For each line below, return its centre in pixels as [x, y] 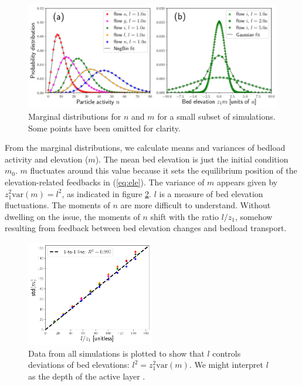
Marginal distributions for [75, 116]
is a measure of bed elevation [211, 193]
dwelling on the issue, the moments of [72, 216]
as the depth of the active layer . [87, 376]
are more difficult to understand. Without [196, 205]
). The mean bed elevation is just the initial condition [192, 159]
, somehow [254, 216]
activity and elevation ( [47, 159]
